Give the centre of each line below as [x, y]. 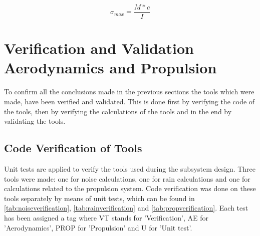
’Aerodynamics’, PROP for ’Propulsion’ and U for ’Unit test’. [98, 227]
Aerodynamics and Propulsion [110, 68]
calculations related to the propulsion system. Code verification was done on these [130, 188]
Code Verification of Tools [73, 148]
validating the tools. [35, 121]
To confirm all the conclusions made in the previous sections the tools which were [129, 92]
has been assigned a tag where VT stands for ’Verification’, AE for [106, 217]
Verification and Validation [99, 48]
